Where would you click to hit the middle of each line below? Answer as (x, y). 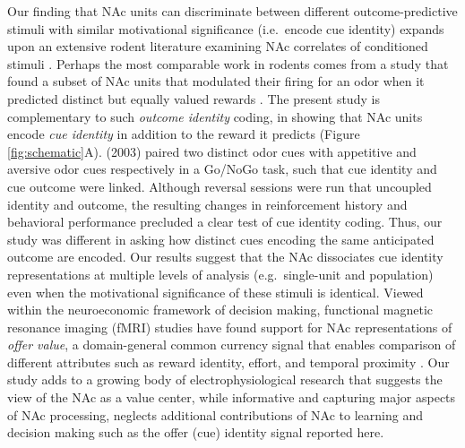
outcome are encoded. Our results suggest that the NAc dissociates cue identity (225, 257)
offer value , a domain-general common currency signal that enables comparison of (232, 345)
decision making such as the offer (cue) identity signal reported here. (196, 432)
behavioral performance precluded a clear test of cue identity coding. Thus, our (225, 222)
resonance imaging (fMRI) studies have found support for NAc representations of (230, 327)
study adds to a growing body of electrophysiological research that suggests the (225, 379)
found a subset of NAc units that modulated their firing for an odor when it (216, 81)
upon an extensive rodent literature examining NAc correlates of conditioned (218, 46)
